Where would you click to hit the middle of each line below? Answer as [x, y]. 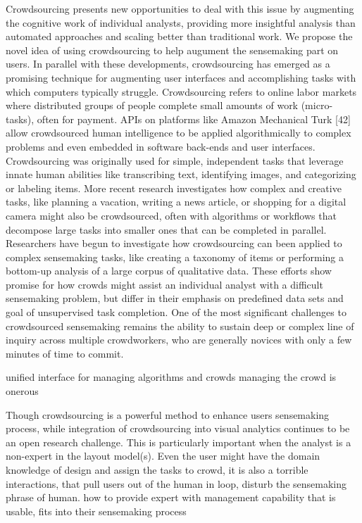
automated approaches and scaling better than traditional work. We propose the [179, 36]
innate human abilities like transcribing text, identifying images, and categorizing [181, 174]
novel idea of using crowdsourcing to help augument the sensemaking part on [172, 50]
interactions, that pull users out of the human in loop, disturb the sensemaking [176, 483]
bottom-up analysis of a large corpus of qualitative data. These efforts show [169, 271]
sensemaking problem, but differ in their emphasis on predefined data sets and [175, 298]
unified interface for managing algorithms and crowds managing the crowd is [171, 377]
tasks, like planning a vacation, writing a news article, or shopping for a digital [176, 202]
